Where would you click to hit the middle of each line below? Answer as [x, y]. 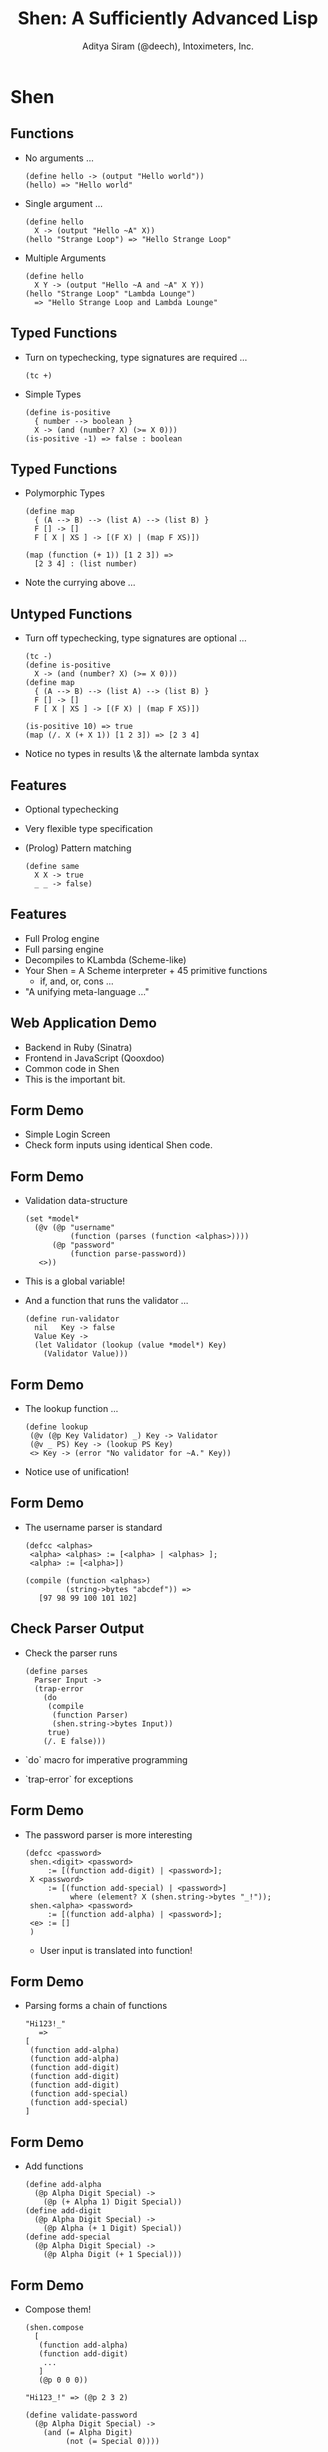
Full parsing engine [64, 949]
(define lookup [56, 1427]
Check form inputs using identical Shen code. [118, 1145]
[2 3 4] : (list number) [86, 564]
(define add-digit [63, 2211]
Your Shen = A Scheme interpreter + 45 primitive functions [146, 970]
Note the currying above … [80, 583]
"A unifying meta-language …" [87, 991]
